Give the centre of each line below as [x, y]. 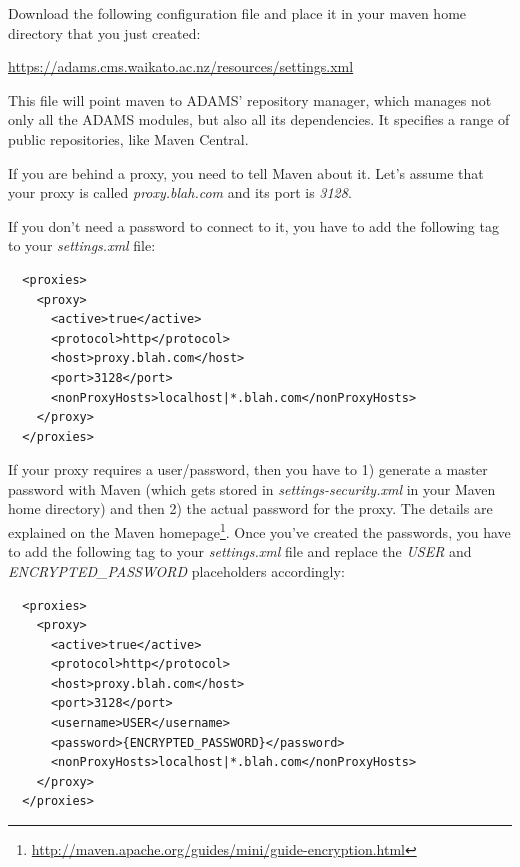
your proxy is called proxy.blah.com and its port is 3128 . [180, 192]
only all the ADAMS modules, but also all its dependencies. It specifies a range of [259, 119]
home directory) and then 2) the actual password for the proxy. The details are [250, 508]
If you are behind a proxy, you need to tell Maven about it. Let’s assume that [246, 172]
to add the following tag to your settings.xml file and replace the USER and [240, 551]
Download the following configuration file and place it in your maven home [237, 13]
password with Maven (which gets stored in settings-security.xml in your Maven [252, 488]
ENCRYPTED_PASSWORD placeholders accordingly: [176, 570]
